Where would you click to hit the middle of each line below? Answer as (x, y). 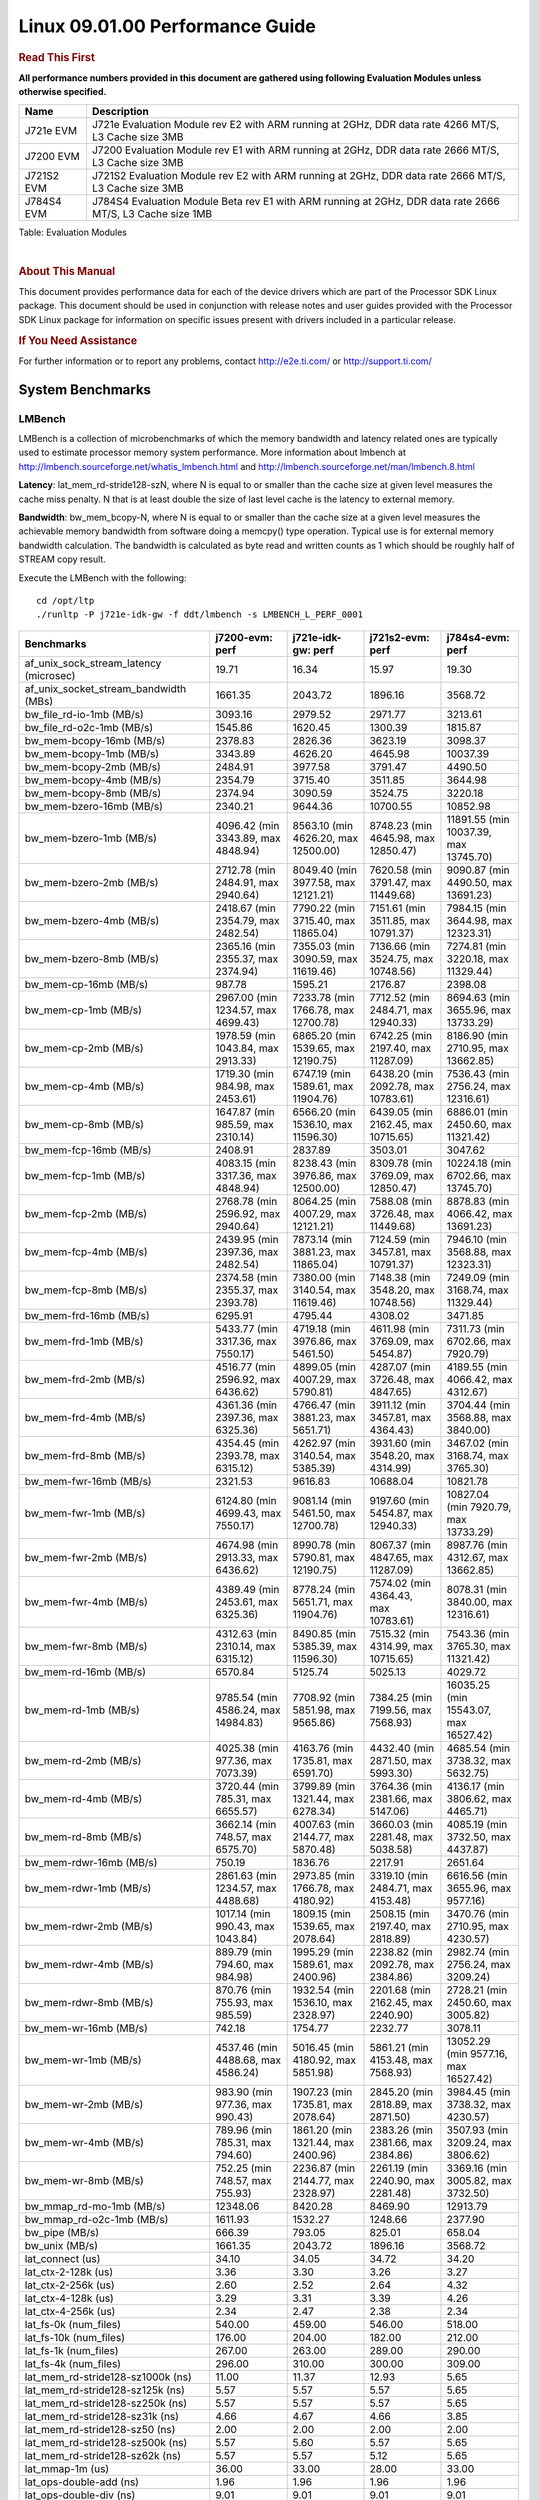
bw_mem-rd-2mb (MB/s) (83, 1760)
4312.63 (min (246, 1633)
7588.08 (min (401, 1201)
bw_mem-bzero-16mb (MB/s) (94, 806)
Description (120, 111)
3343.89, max (248, 838)
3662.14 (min (246, 1824)
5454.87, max (401, 1513)
